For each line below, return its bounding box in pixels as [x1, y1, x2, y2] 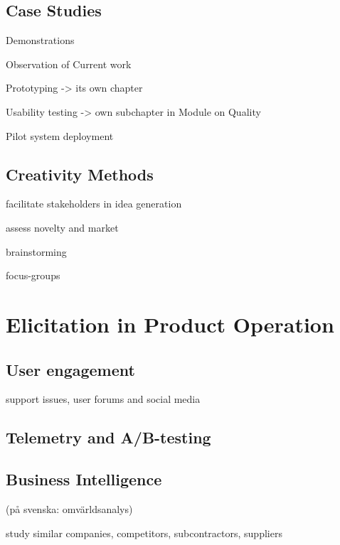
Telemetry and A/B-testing [6, 426, 211, 448]
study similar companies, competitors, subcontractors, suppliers [6, 525, 282, 540]
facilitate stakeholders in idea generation [6, 196, 182, 211]
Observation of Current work [6, 56, 132, 71]
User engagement [6, 358, 135, 380]
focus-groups [6, 268, 60, 283]
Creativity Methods [6, 163, 154, 185]
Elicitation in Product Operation [6, 309, 334, 338]
